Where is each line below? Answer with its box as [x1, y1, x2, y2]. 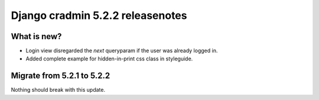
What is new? [11, 31, 62, 41]
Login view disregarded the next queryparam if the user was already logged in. [25, 47, 218, 54]
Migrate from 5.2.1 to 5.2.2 [11, 71, 110, 81]
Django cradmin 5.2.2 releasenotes [11, 9, 187, 22]
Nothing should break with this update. [11, 86, 106, 93]
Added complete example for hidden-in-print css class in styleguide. [25, 55, 193, 62]
